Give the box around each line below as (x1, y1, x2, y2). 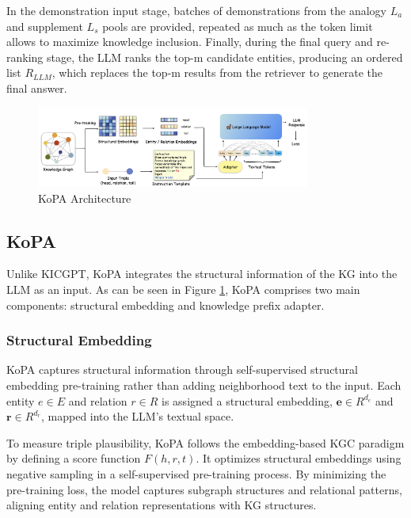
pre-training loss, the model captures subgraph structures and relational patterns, (6, 481, 402, 497)
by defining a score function (6, 450, 141, 467)
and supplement (6, 17, 83, 34)
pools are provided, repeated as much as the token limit (102, 17, 373, 34)
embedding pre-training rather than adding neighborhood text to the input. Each (6, 377, 401, 393)
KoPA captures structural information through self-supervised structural (6, 361, 358, 378)
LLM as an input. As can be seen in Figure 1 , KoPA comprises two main (6, 281, 360, 297)
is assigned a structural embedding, (162, 392, 333, 409)
